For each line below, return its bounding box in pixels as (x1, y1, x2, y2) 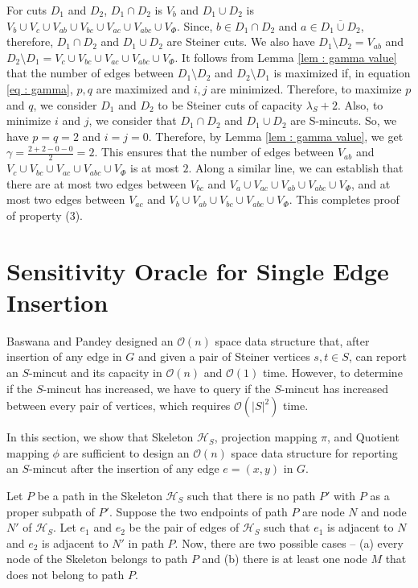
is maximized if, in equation (273, 64, 411, 81)
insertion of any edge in (6, 348, 122, 365)
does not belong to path (6, 565, 125, 582)
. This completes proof (289, 191, 400, 208)
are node (302, 503, 345, 520)
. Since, (176, 17, 213, 34)
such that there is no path (186, 487, 316, 504)
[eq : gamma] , (6, 80, 73, 97)
